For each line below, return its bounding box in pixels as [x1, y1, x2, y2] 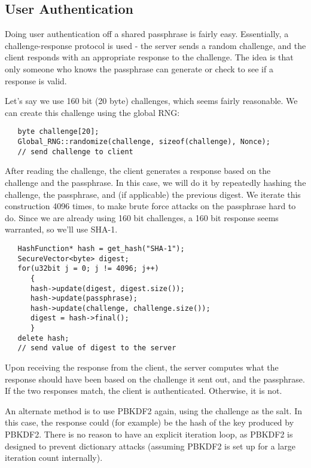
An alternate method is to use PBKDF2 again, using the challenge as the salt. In [5, 404, 303, 417]
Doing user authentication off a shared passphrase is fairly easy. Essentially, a [5, 27, 289, 40]
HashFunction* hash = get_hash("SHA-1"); [17, 244, 185, 253]
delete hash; [17, 334, 69, 342]
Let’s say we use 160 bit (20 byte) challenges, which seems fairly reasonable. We [5, 94, 298, 107]
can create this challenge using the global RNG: [5, 106, 180, 118]
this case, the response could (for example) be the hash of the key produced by [5, 416, 294, 429]
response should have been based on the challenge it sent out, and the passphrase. [5, 372, 305, 385]
